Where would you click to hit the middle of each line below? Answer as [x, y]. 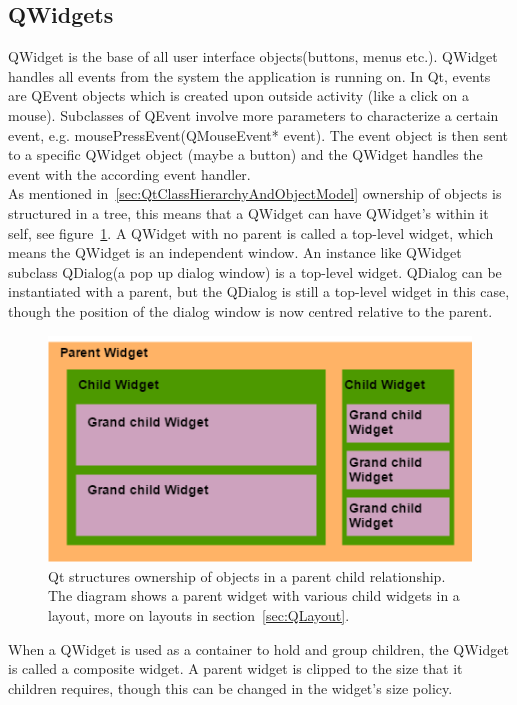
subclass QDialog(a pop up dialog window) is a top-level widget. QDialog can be [255, 271]
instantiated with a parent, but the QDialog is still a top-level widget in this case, [259, 291]
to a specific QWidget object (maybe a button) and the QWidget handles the [245, 154]
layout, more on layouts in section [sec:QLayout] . [199, 614]
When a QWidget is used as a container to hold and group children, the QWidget [258, 648]
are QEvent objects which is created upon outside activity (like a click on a [238, 95]
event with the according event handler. [129, 173]
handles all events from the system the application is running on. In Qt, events [249, 75]
